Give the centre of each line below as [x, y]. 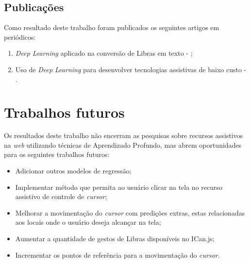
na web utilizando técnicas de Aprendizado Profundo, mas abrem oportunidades [123, 145]
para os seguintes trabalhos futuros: [57, 154]
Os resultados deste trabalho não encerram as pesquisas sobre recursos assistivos [124, 135]
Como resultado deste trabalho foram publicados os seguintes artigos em [112, 27]
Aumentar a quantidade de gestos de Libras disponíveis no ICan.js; [115, 239]
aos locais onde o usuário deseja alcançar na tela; [88, 222]
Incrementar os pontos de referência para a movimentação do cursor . [117, 255]
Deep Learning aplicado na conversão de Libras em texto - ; [104, 53]
